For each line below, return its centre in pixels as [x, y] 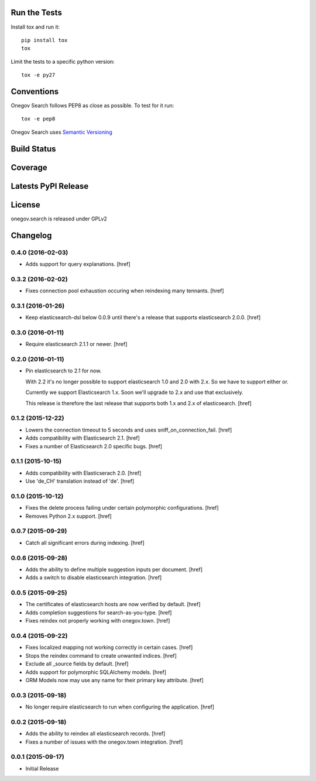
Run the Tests [37, 13]
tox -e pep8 [38, 119]
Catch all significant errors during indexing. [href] [85, 542]
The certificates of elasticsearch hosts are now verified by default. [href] [113, 604]
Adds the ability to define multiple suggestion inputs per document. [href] [114, 569]
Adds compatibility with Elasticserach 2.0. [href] [83, 473]
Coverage [29, 167]
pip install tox [44, 40]
